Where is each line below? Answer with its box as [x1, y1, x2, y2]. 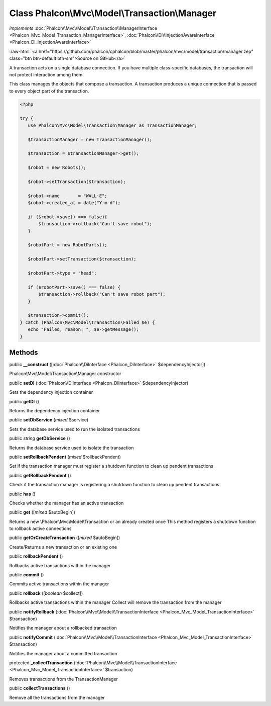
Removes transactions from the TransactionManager [9, 676, 118, 682]
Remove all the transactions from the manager [9, 694, 105, 700]
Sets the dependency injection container [9, 389, 93, 395]
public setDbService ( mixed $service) [9, 417, 89, 423]
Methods [9, 348, 38, 357]
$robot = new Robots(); [28, 165, 86, 170]
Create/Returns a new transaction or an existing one [9, 544, 117, 550]
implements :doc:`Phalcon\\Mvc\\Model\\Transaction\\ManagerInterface [9, 25, 158, 31]
